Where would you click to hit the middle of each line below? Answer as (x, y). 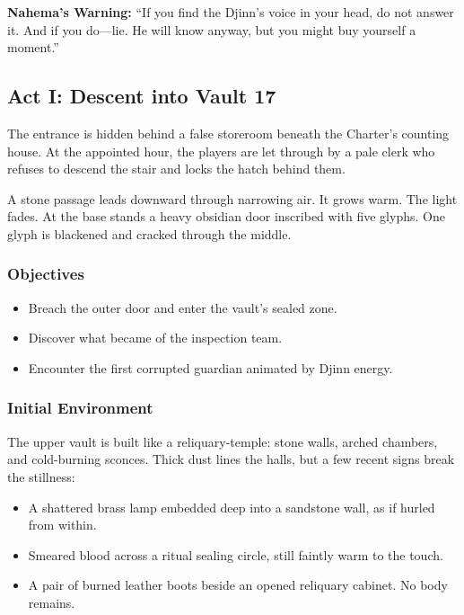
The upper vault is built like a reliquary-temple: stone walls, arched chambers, (223, 441)
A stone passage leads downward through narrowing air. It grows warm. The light (232, 198)
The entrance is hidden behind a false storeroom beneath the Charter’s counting (228, 133)
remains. (52, 602)
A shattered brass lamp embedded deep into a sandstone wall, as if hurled (232, 507)
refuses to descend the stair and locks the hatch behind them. (176, 169)
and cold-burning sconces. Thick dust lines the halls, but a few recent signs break (231, 459)
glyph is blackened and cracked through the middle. (149, 233)
